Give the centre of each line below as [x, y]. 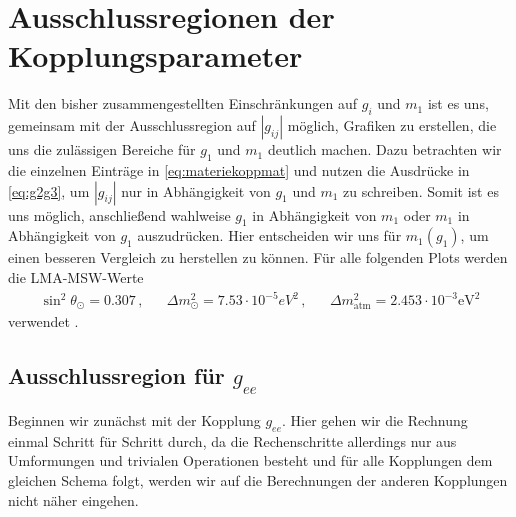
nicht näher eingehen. [73, 499]
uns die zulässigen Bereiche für [102, 149]
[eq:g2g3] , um [49, 190]
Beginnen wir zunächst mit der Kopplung [134, 420]
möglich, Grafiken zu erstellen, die [392, 125]
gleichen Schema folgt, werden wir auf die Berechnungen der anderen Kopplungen [258, 480]
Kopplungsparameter [155, 55]
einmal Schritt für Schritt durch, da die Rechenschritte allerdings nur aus [232, 440]
